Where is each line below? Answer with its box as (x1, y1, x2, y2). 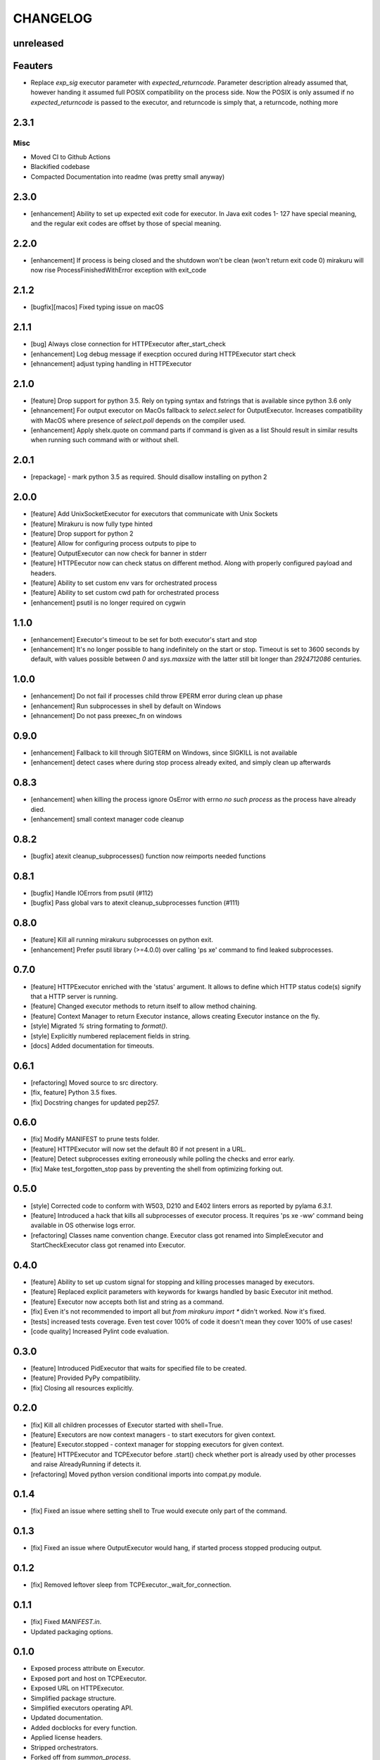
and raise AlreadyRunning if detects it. (30, 1460, 142, 1469)
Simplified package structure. (30, 1694, 116, 1702)
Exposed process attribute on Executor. (30, 1664, 146, 1673)
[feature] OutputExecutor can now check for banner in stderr (30, 549, 208, 558)
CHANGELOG (13, 11, 93, 26)
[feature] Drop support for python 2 (30, 529, 134, 538)
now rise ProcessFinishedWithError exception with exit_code (30, 266, 207, 275)
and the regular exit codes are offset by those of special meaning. (30, 219, 222, 228)
